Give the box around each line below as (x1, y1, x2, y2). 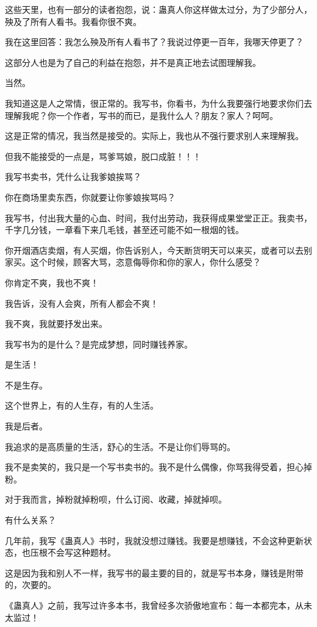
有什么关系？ (5, 514, 56, 526)
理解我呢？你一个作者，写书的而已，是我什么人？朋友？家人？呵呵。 (5, 109, 278, 121)
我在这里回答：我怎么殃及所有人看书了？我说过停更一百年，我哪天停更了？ (5, 35, 304, 48)
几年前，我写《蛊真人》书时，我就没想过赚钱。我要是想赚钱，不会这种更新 (5, 534, 304, 546)
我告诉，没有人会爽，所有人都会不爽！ (5, 296, 158, 309)
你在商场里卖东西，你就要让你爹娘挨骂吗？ (5, 190, 176, 203)
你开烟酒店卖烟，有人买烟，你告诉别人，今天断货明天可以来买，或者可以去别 (5, 243, 312, 256)
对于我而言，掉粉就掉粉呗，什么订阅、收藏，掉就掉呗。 (5, 493, 227, 506)
